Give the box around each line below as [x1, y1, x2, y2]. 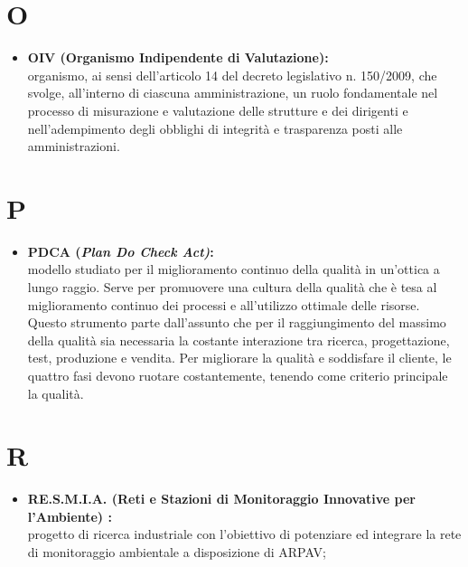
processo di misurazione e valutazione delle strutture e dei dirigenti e [27, 100, 408, 119]
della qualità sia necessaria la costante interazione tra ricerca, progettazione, [27, 330, 450, 349]
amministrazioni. [27, 137, 120, 156]
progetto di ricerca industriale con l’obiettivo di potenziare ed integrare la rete [27, 524, 462, 543]
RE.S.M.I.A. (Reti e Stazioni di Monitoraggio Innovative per [27, 489, 416, 508]
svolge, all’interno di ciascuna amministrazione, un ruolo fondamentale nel [27, 83, 438, 102]
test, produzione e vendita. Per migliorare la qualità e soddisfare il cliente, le [27, 348, 452, 367]
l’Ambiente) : [27, 506, 112, 525]
